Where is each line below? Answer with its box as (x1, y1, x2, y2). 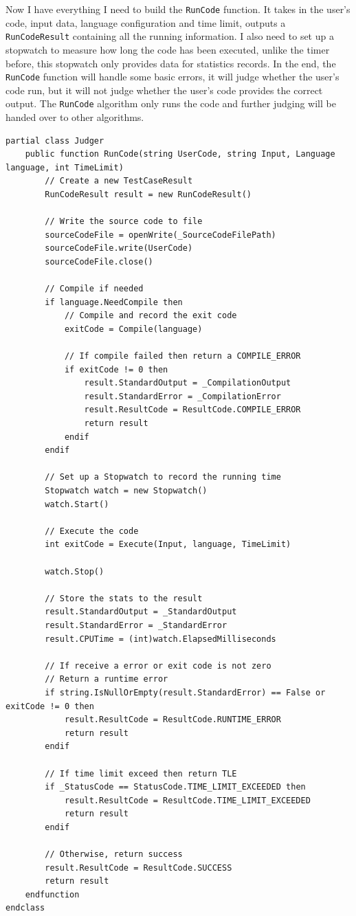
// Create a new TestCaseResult (45, 176, 193, 186)
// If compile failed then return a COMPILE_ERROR (64, 351, 301, 361)
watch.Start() (45, 499, 109, 509)
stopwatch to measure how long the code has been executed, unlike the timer (5, 42, 330, 56)
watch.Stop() (45, 566, 104, 577)
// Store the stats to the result (45, 593, 203, 603)
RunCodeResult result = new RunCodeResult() (45, 189, 252, 199)
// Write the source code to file (45, 216, 203, 227)
